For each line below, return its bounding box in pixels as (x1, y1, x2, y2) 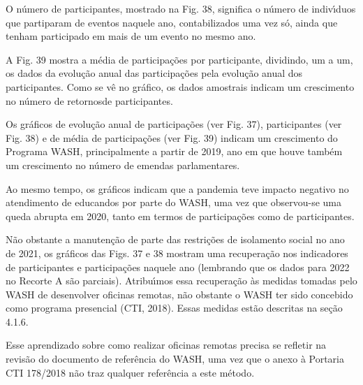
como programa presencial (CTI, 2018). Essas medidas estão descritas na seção (6, 300, 343, 315)
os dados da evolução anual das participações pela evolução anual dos (6, 66, 303, 80)
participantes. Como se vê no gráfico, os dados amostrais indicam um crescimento (6, 79, 355, 94)
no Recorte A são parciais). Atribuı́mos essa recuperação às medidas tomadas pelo (6, 273, 357, 288)
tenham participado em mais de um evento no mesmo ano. (6, 29, 256, 43)
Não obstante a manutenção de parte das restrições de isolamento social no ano (6, 232, 345, 247)
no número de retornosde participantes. (6, 93, 173, 108)
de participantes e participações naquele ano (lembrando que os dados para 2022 (6, 259, 350, 274)
